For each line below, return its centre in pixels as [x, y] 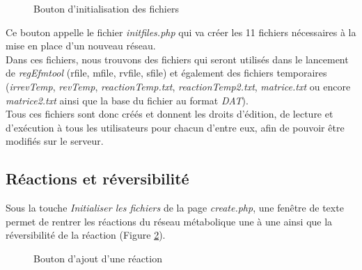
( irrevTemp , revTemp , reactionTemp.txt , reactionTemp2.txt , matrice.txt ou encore [178, 86]
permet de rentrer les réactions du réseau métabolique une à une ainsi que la [169, 221]
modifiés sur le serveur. [55, 141]
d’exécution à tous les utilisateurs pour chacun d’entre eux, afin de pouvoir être [175, 127]
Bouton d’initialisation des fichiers [106, 8]
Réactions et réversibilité [97, 178]
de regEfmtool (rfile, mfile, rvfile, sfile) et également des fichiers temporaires [166, 73]
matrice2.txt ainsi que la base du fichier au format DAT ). [127, 100]
